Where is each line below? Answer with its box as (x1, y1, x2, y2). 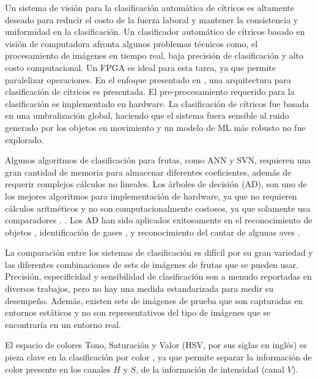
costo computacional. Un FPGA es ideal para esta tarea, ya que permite (5, 61, 276, 73)
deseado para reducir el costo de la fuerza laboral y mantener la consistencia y (5, 13, 298, 26)
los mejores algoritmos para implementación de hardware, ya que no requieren (5, 189, 297, 202)
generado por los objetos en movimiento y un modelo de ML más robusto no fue (5, 121, 306, 133)
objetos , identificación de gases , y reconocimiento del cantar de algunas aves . (5, 225, 300, 238)
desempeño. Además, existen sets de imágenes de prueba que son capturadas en (5, 294, 303, 307)
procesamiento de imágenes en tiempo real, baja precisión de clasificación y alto (5, 49, 304, 62)
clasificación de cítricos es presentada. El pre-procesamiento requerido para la (5, 85, 295, 98)
